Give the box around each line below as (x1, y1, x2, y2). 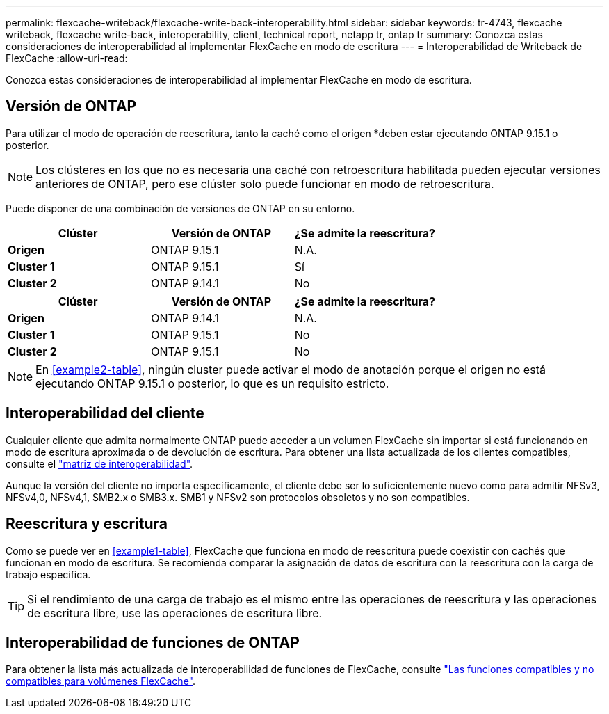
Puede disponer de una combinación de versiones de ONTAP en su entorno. (6, 202, 355, 214)
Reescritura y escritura (6, 515, 168, 533)
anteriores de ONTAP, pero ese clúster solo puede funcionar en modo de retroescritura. (35, 176, 494, 191)
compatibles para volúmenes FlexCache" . (6, 675, 196, 688)
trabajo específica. (6, 568, 91, 580)
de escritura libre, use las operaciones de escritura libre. (27, 605, 323, 620)
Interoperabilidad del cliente (6, 404, 204, 422)
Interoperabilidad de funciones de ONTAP (6, 633, 300, 651)
